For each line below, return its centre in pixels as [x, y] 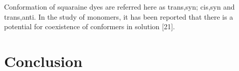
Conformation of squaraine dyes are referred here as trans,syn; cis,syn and [119, 7]
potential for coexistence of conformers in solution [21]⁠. [89, 26]
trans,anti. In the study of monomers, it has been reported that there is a [119, 16]
